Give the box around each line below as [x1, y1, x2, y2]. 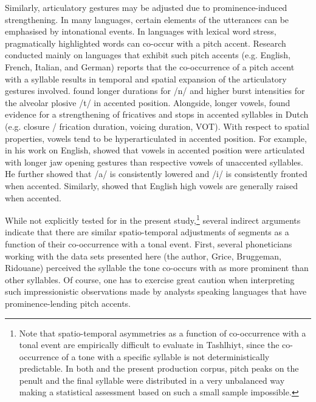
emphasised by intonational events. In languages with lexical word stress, [5, 25, 276, 38]
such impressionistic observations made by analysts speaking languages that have [5, 285, 307, 298]
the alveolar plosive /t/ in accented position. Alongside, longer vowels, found [5, 96, 290, 109]
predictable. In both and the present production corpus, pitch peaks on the [19, 362, 299, 375]
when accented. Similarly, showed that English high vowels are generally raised [5, 179, 298, 192]
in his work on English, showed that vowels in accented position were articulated [5, 144, 305, 156]
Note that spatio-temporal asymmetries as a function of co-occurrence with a [19, 326, 306, 339]
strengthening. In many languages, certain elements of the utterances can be [5, 13, 289, 25]
